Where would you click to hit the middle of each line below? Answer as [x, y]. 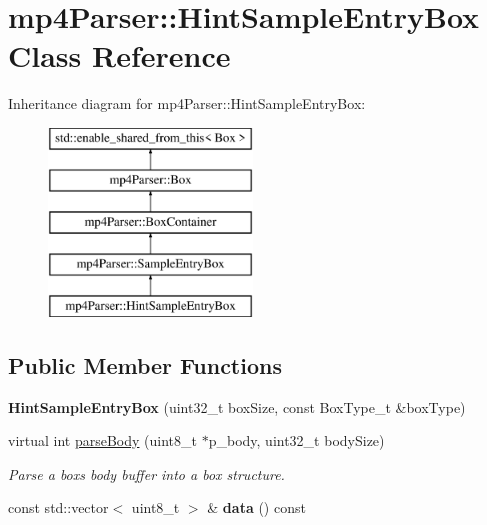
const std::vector [58, 507]
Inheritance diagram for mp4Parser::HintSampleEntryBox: [187, 103]
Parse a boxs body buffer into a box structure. [146, 473]
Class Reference [119, 55]
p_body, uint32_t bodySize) [296, 440]
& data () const [256, 507]
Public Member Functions [145, 364]
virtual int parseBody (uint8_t [103, 440]
